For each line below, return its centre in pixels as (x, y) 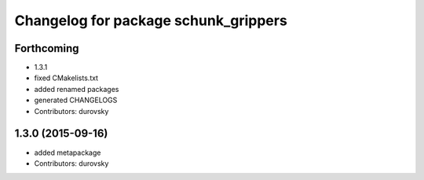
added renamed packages (77, 89)
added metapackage (68, 152)
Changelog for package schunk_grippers (151, 20)
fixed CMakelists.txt (66, 78)
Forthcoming (47, 48)
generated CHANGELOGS (76, 100)
